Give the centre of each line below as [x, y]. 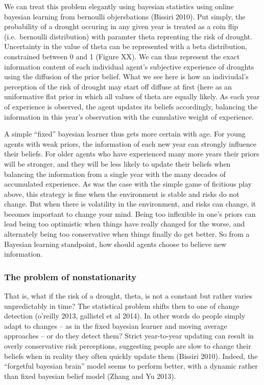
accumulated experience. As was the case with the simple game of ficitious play [128, 184]
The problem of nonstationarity [70, 276]
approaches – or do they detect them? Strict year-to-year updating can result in [129, 336]
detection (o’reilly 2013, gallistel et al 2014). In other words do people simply [125, 316]
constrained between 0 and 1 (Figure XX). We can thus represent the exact [122, 56]
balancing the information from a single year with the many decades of [115, 174]
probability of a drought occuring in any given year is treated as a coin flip [121, 26]
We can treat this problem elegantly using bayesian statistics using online [119, 6]
